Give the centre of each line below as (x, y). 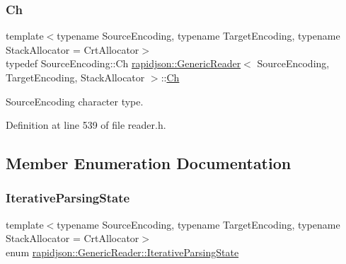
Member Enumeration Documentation (149, 163)
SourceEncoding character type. (75, 101)
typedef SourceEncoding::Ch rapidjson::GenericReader (123, 63)
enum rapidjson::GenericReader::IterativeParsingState (122, 252)
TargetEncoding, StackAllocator (75, 77)
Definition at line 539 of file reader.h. (86, 125)
